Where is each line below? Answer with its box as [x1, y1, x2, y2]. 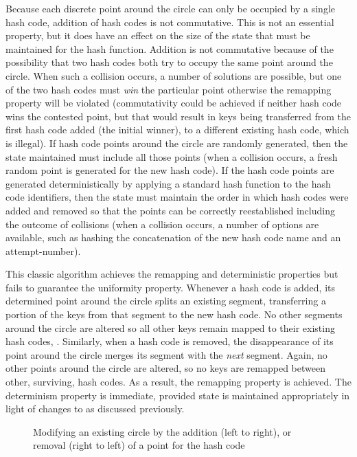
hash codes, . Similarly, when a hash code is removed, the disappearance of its [5, 334, 334, 348]
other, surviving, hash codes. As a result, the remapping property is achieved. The [5, 375, 352, 389]
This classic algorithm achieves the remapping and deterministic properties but [5, 267, 338, 281]
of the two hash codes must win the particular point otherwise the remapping [5, 82, 332, 96]
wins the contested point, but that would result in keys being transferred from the [5, 109, 352, 123]
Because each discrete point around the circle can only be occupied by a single [5, 1, 336, 15]
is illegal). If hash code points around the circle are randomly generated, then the [5, 135, 348, 150]
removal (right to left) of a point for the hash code [33, 438, 245, 452]
